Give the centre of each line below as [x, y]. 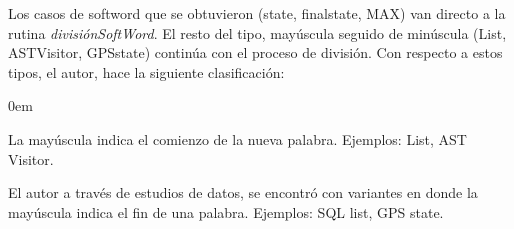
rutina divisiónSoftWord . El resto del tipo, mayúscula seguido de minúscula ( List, [257, 32]
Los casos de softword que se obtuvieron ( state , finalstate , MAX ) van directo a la [257, 13]
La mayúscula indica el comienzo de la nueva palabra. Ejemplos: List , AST [237, 138]
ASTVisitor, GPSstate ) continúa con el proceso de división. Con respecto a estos [255, 52]
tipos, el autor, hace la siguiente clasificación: [146, 71]
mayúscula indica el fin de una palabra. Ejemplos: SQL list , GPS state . [226, 211]
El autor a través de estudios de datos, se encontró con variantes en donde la [243, 192]
